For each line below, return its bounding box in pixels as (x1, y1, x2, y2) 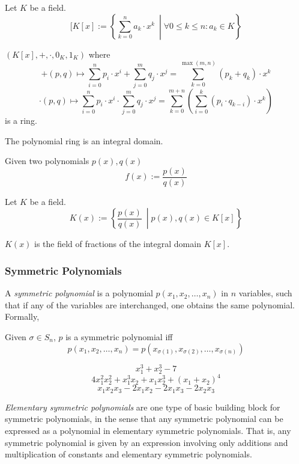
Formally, (5, 310, 40, 323)
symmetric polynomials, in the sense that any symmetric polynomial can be (5, 412, 283, 425)
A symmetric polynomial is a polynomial (5, 287, 153, 299)
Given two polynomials (5, 154, 89, 167)
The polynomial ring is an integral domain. (5, 134, 163, 147)
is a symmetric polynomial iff (65, 330, 173, 343)
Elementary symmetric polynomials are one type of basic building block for (5, 400, 280, 413)
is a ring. (5, 114, 37, 126)
